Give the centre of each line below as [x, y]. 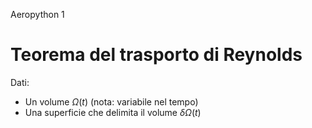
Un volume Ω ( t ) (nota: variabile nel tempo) [111, 101]
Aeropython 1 [37, 14]
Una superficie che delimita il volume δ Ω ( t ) [113, 112]
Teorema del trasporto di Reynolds [156, 55]
